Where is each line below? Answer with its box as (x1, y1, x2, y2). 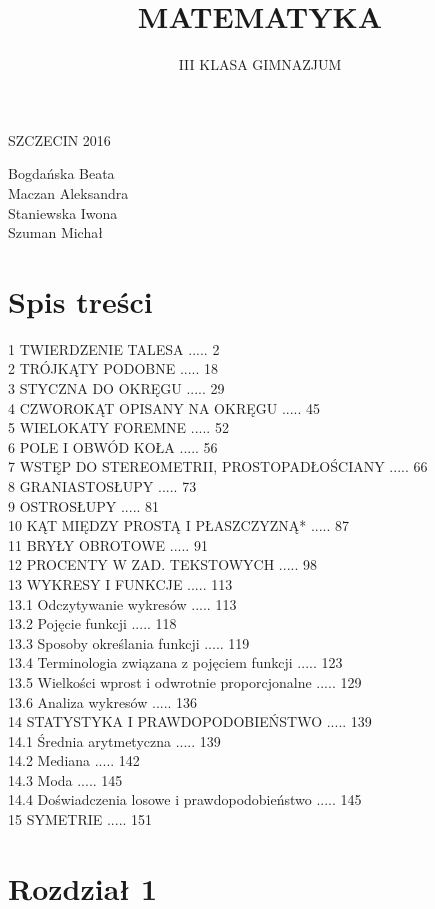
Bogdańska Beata (8, 163, 115, 184)
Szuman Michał (8, 222, 103, 243)
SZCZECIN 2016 (8, 129, 111, 150)
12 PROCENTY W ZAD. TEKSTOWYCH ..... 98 (8, 554, 317, 575)
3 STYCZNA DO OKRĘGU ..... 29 (8, 378, 225, 398)
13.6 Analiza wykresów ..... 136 (8, 691, 198, 712)
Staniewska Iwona (8, 202, 118, 223)
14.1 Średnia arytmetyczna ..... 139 (8, 730, 221, 751)
